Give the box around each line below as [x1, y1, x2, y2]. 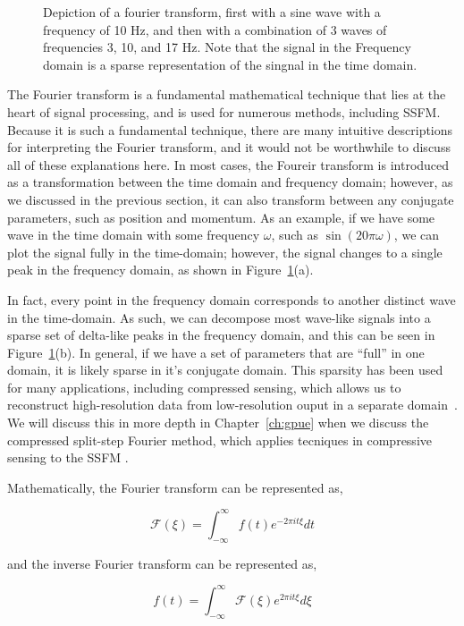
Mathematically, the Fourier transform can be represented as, [7, 478, 343, 496]
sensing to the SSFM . [7, 448, 129, 467]
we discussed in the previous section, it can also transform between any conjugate [7, 190, 454, 208]
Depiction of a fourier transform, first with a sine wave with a [43, 3, 381, 21]
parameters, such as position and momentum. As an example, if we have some [7, 207, 435, 226]
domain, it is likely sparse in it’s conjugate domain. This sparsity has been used [7, 360, 443, 379]
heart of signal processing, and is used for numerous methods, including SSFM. [7, 102, 441, 121]
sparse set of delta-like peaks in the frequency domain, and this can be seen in [7, 326, 435, 344]
